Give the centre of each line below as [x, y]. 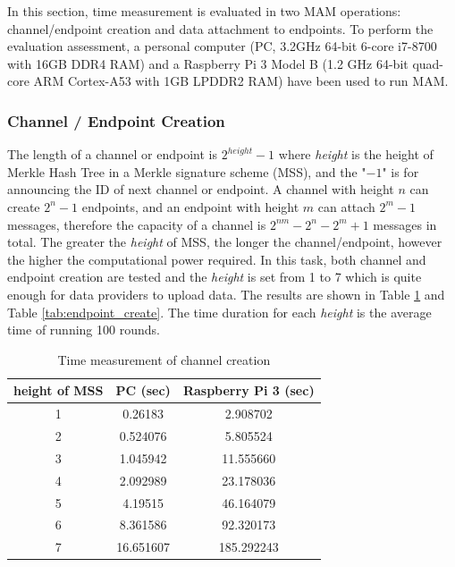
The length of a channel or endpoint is [113, 154]
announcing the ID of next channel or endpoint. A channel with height [201, 189]
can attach [346, 206]
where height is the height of [356, 154]
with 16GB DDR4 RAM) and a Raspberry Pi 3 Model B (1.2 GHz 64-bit [208, 63]
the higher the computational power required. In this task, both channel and [217, 259]
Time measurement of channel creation [164, 359]
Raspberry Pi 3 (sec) [249, 390]
